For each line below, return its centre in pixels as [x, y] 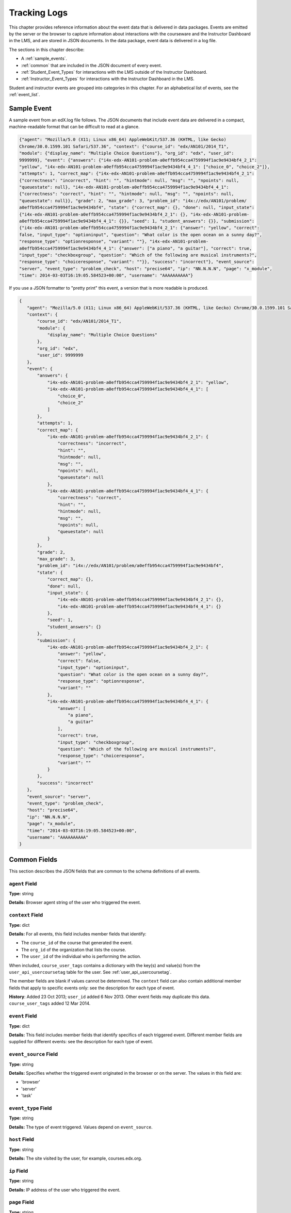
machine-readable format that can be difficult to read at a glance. [74, 127]
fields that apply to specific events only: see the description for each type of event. [92, 988]
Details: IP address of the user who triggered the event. [65, 1190]
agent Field [23, 884]
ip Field [19, 1171]
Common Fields [33, 860]
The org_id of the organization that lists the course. [73, 950]
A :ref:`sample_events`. [44, 59]
